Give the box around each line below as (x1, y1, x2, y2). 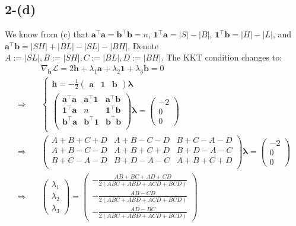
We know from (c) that (5, 28, 89, 40)
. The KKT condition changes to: (161, 51, 282, 63)
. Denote (128, 39, 159, 52)
